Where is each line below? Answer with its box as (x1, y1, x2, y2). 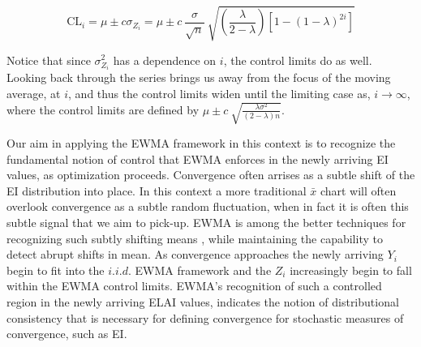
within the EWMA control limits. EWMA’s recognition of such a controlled (6, 277, 382, 294)
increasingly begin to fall (290, 261, 412, 278)
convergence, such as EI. (6, 325, 127, 342)
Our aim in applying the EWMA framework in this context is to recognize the (6, 135, 396, 152)
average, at (6, 84, 61, 101)
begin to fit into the (6, 261, 105, 278)
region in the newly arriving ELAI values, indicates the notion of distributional (6, 293, 399, 311)
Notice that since (6, 51, 91, 68)
